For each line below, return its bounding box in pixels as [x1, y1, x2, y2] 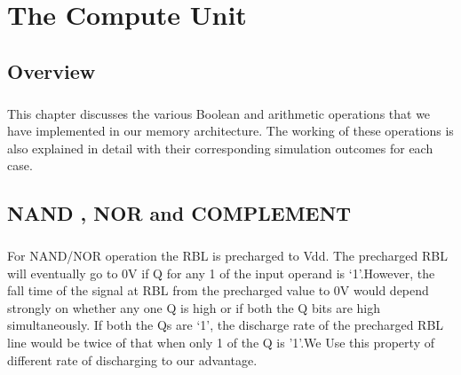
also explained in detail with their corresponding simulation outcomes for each [7, 138, 433, 157]
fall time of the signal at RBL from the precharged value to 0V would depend [7, 281, 429, 300]
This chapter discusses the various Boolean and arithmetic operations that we [7, 104, 431, 122]
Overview [7, 57, 96, 84]
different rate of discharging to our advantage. [7, 350, 258, 369]
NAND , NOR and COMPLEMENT [7, 199, 352, 227]
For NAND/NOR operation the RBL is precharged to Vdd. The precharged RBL [7, 246, 448, 265]
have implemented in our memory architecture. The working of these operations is [7, 121, 454, 140]
